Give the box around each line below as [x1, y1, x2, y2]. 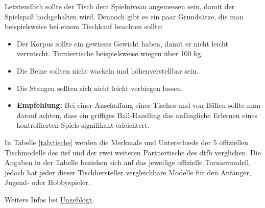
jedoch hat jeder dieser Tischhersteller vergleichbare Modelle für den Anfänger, [5, 167, 251, 177]
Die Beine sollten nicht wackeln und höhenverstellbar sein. [16, 65, 199, 76]
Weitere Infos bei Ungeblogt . [5, 194, 94, 204]
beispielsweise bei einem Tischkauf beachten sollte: [5, 21, 163, 32]
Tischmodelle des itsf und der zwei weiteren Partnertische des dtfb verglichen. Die [5, 147, 261, 157]
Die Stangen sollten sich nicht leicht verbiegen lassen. [16, 82, 183, 93]
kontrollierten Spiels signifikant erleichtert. [16, 120, 150, 130]
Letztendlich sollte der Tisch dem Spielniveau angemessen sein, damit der [5, 1, 235, 11]
